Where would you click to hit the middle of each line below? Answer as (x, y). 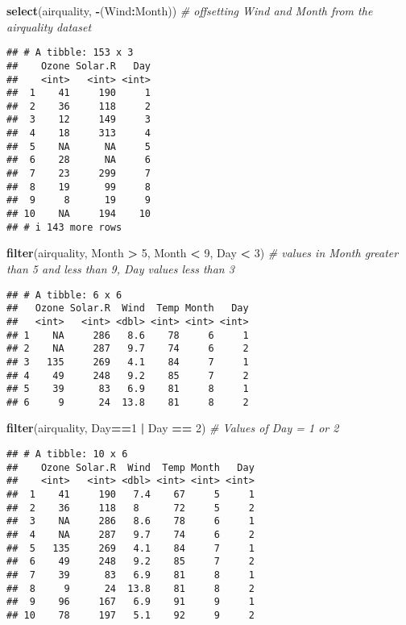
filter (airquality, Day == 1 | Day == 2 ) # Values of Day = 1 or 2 (173, 428)
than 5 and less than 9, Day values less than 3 (120, 268)
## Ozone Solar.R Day (79, 66)
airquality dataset (49, 26)
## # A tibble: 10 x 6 (67, 454)
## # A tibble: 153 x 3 (70, 53)
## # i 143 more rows (64, 227)
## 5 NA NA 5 (79, 146)
